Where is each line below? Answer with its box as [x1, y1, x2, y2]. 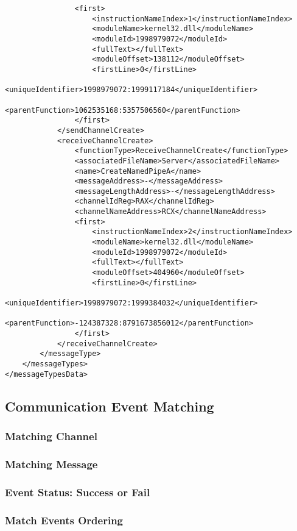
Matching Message [5, 456, 98, 471]
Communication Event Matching [5, 396, 214, 415]
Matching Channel [5, 428, 97, 443]
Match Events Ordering [5, 512, 124, 527]
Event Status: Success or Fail [5, 484, 150, 499]
